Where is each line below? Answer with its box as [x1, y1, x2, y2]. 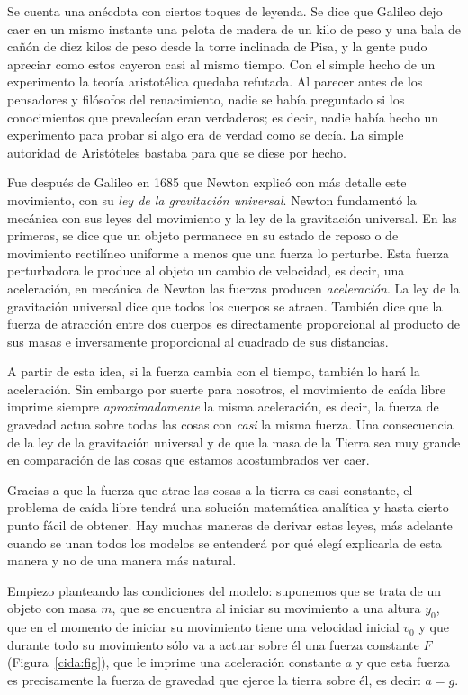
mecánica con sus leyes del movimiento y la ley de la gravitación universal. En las [7, 208, 457, 227]
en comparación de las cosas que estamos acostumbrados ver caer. [7, 450, 370, 469]
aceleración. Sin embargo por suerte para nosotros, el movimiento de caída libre [7, 379, 445, 398]
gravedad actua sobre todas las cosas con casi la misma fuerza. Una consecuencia [7, 415, 454, 434]
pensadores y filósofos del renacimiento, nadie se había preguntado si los [7, 89, 405, 108]
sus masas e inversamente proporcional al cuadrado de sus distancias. [7, 331, 389, 350]
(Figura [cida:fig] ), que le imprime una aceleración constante [7, 653, 342, 672]
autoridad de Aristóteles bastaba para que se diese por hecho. [7, 142, 346, 161]
